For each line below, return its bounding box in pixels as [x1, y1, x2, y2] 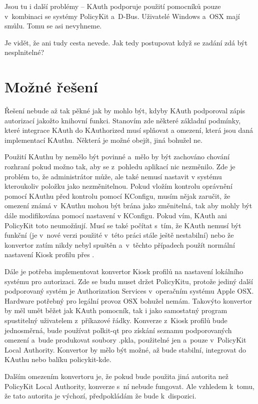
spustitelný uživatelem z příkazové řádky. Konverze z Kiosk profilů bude [4, 315, 227, 325]
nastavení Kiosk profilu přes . [4, 249, 94, 260]
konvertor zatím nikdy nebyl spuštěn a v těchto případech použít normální [4, 239, 235, 250]
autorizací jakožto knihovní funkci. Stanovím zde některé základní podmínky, [4, 115, 241, 125]
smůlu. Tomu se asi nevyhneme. [4, 20, 102, 31]
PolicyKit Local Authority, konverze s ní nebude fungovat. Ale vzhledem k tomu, [4, 381, 254, 391]
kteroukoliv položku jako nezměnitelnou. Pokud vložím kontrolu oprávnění [4, 181, 232, 191]
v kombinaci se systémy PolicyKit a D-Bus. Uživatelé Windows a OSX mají [4, 10, 240, 21]
